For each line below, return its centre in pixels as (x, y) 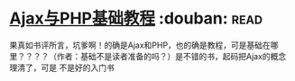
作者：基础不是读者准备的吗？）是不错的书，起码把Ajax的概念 (171, 56)
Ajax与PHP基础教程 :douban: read (136, 18)
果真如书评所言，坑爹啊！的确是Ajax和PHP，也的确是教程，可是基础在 (140, 45)
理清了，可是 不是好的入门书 (62, 67)
